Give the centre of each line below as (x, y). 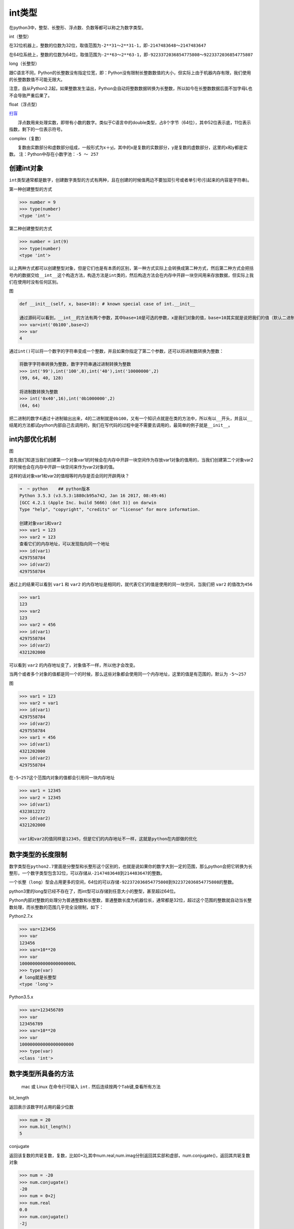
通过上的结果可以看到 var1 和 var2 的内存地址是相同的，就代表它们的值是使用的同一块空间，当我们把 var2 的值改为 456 (131, 584)
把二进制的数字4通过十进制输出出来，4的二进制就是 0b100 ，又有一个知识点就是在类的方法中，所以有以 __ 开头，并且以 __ (131, 418)
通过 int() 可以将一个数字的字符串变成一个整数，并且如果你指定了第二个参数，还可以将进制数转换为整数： (116, 351)
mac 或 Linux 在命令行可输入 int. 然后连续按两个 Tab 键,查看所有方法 (91, 1086)
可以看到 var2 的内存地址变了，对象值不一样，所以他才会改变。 (73, 665)
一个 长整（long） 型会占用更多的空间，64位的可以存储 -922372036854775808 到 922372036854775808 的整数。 (123, 882)
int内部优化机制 (33, 439)
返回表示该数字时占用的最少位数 (41, 1107)
